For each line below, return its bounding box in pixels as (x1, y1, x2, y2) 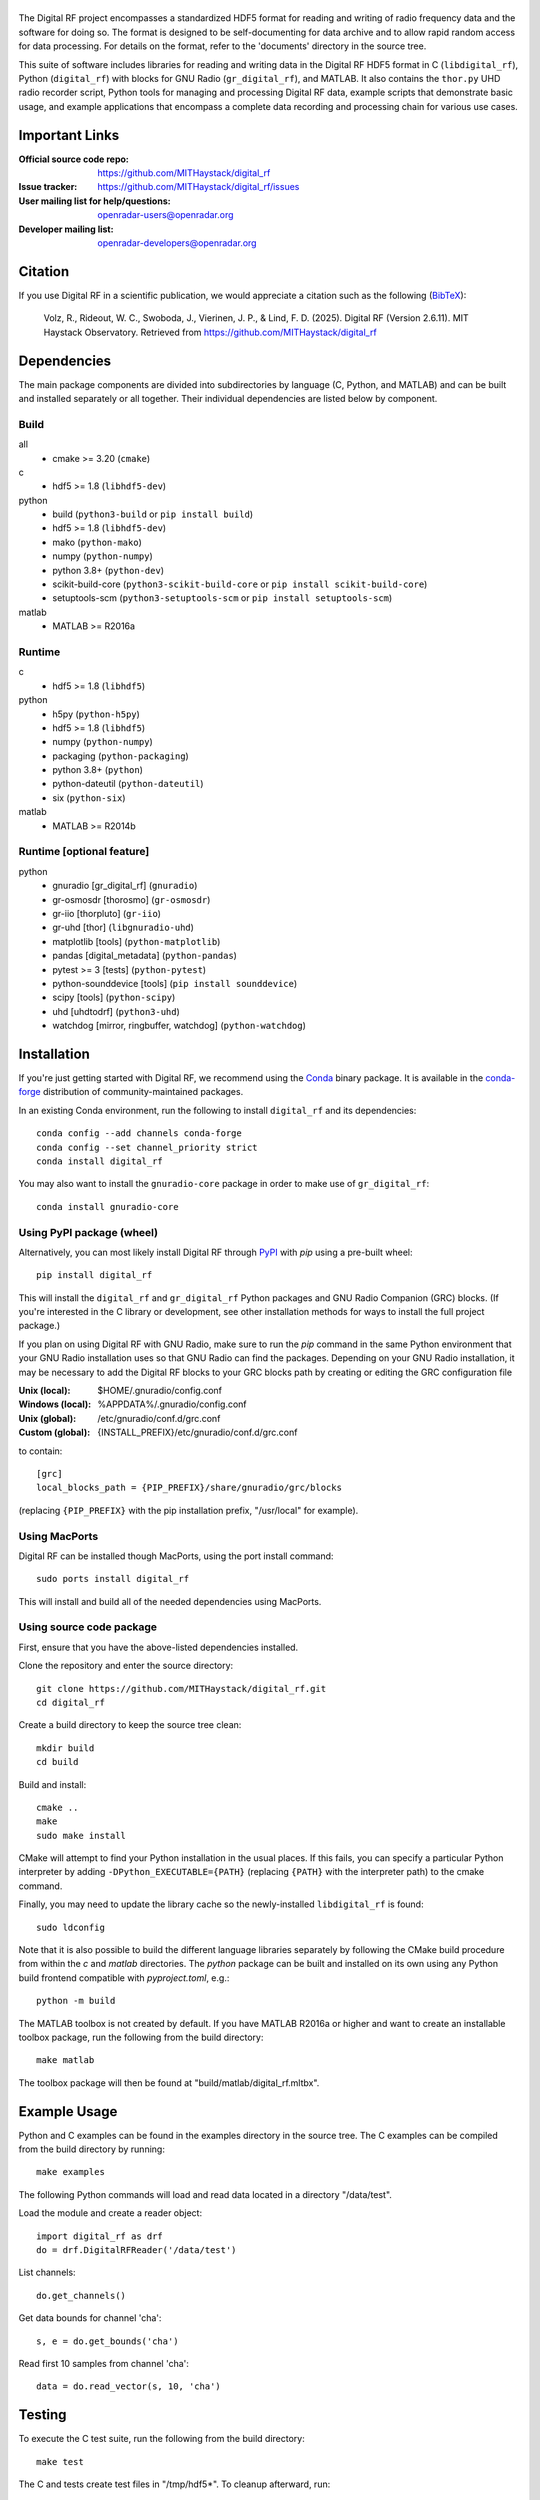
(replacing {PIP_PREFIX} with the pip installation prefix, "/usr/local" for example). (18, 1504, 359, 1516)
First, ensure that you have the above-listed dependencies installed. (18, 1641, 299, 1653)
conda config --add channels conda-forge (36, 1128, 242, 1139)
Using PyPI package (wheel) (18, 1225, 159, 1239)
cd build (36, 1756, 79, 1768)
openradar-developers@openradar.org (97, 237, 257, 249)
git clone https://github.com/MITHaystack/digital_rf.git (36, 1683, 327, 1694)
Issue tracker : (18, 181, 78, 193)
